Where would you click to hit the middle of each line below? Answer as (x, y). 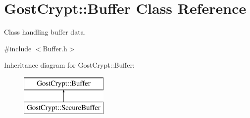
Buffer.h (55, 48)
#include (18, 48)
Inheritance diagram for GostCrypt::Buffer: (69, 65)
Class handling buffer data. (45, 32)
